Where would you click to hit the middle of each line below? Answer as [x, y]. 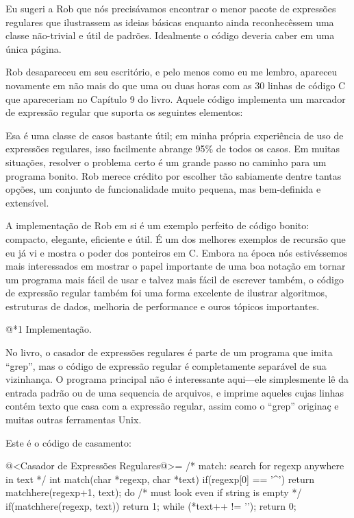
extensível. [27, 202]
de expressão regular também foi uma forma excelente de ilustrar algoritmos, [166, 293]
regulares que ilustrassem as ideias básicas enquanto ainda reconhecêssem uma [170, 22]
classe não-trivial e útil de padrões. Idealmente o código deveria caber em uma [170, 35]
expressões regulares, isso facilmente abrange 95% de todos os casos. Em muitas [173, 149]
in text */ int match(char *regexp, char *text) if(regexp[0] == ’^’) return [160, 479]
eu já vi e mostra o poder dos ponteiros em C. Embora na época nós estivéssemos [177, 252]
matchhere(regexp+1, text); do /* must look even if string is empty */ [154, 492]
